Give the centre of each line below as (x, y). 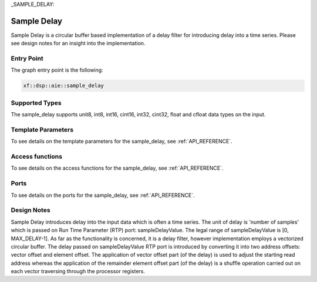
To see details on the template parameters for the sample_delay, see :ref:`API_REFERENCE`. (122, 142)
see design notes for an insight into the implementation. (78, 43)
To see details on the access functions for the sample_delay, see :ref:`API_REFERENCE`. (117, 168)
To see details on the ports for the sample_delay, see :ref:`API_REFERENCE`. (103, 195)
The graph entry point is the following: (57, 70)
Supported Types (36, 103)
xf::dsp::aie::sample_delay (63, 86)
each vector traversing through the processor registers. (78, 271)
